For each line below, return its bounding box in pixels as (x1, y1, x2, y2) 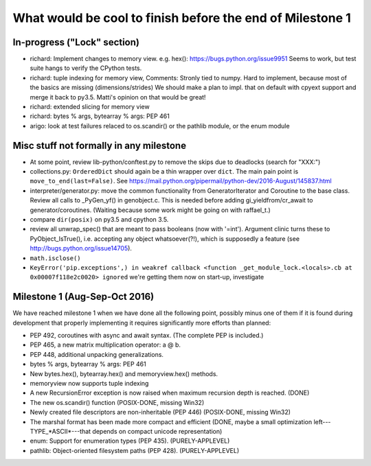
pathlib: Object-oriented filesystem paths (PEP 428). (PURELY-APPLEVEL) (30, 446, 240, 454)
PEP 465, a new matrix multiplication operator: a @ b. (30, 340, 181, 349)
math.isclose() (30, 254, 82, 262)
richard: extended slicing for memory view (30, 103, 150, 111)
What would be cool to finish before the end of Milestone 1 (12, 10, 352, 25)
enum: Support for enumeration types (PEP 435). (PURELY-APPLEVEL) (30, 436, 230, 445)
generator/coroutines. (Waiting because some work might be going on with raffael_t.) (30, 206, 271, 214)
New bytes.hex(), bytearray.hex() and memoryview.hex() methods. (30, 369, 218, 377)
